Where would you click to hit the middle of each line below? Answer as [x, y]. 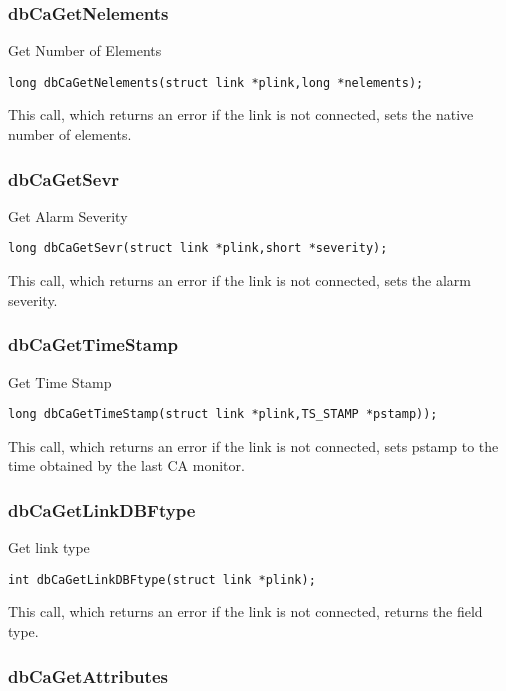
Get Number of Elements [85, 50]
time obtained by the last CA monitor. [126, 465]
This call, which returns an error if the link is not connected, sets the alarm [239, 280]
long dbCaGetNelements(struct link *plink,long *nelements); [216, 82]
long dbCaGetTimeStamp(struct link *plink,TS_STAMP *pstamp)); [223, 414]
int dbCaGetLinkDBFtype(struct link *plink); [162, 579]
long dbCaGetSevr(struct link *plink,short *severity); [198, 248]
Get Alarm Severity [68, 215]
